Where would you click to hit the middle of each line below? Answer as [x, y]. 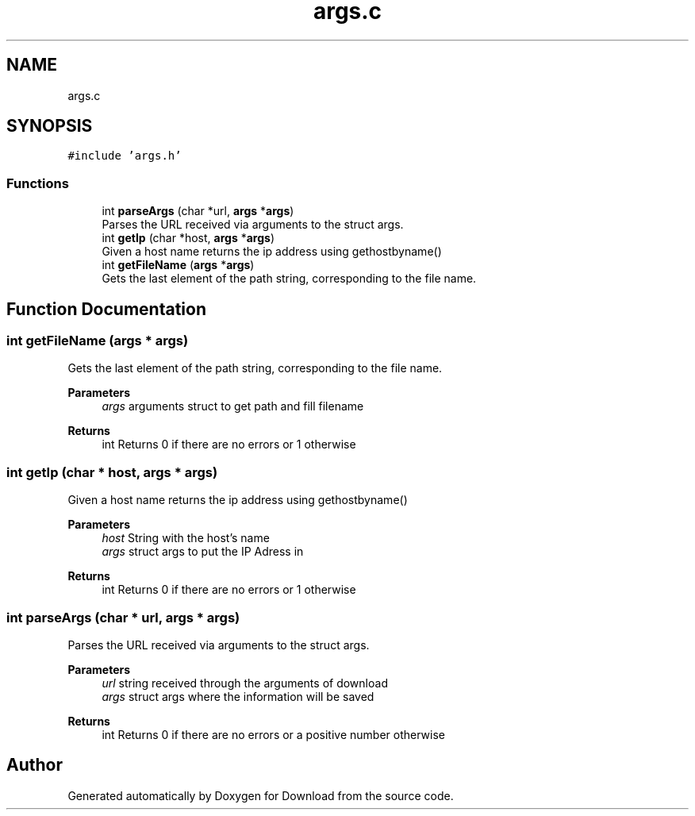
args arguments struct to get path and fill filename [233, 406]
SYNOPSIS [50, 126]
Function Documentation [106, 309]
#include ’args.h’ [125, 156]
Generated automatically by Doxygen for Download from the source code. [261, 795]
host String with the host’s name [186, 538]
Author [35, 765]
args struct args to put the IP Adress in [203, 552]
